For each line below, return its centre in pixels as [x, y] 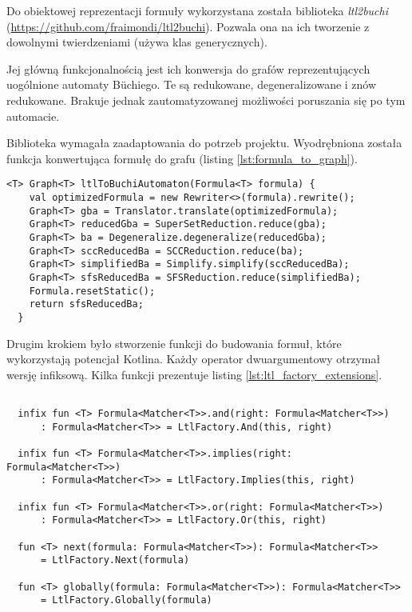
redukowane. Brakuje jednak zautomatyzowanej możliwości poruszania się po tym [206, 100]
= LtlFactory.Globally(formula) [126, 600]
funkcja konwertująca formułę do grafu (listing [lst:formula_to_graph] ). [182, 158]
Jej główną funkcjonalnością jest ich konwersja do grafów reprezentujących [188, 68]
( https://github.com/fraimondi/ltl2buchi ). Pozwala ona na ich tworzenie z [188, 26]
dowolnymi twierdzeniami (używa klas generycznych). [137, 42]
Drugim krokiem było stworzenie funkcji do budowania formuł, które [174, 343]
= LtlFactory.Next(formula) [115, 560]
